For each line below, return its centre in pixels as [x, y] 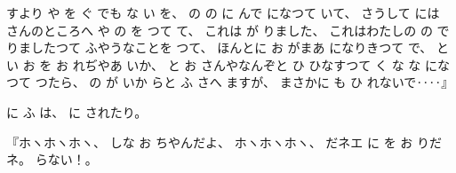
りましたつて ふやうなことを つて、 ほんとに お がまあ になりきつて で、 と [228, 47]
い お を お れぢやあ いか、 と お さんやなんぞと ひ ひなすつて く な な [214, 64]
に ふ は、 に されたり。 [77, 111]
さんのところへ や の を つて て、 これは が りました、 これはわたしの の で [228, 30]
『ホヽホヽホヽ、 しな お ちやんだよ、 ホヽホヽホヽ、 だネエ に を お [210, 142]
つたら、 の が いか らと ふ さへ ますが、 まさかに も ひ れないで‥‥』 [244, 82]
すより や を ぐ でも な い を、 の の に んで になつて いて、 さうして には [223, 12]
